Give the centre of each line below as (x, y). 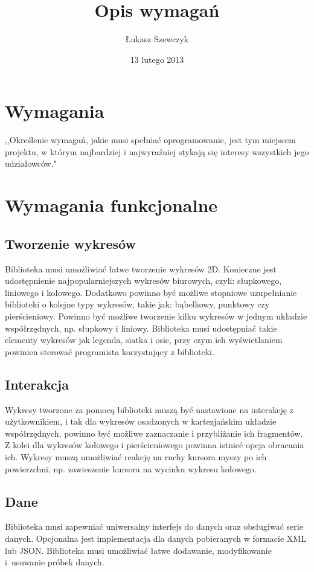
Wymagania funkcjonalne (111, 205)
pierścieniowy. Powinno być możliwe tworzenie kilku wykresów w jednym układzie (156, 316)
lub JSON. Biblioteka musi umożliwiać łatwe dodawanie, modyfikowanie (138, 550)
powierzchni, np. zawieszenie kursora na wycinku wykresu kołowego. (131, 468)
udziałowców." (31, 163)
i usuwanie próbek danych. (55, 562)
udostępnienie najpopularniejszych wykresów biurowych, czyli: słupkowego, (143, 281)
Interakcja (37, 384)
